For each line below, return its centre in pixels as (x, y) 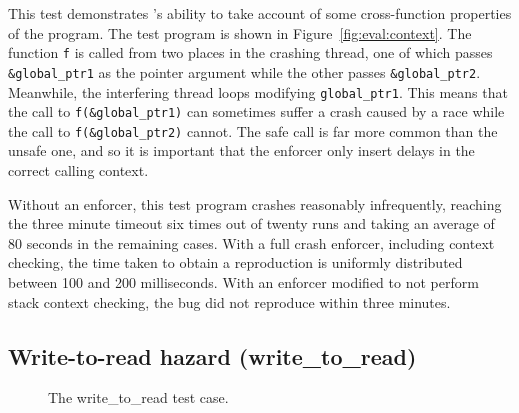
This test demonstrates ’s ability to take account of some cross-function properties (260, 13)
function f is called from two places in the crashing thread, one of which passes (250, 52)
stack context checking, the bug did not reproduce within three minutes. (229, 301)
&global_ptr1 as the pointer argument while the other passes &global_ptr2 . (244, 71)
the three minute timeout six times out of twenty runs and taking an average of (251, 223)
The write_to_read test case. (138, 397)
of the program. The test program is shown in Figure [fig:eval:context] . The (240, 32)
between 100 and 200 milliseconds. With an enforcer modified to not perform (243, 282)
